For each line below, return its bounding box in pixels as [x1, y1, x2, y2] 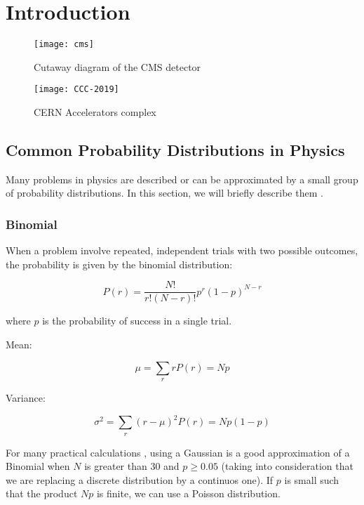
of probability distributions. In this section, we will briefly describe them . [6, 185, 323, 200]
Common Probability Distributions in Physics [6, 139, 345, 161]
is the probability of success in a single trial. [42, 313, 232, 328]
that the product [6, 486, 78, 501]
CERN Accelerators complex [34, 105, 156, 119]
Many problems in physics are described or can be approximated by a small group [6, 171, 358, 186]
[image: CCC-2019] [34, 84, 119, 95]
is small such [284, 472, 339, 487]
